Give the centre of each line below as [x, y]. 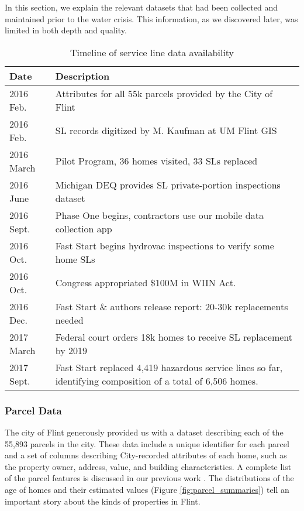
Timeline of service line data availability [152, 52]
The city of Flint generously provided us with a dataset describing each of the [144, 432]
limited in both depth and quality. [66, 30]
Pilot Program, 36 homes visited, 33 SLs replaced [156, 161]
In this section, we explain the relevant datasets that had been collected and [141, 7]
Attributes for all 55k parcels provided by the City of [164, 93]
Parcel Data [33, 410]
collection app [84, 228]
